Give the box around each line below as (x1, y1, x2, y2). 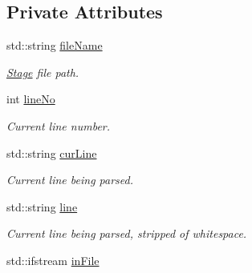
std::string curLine (6, 144, 97, 161)
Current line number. (6, 117, 111, 134)
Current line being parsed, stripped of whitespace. (6, 225, 247, 242)
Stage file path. (6, 63, 79, 80)
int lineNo (6, 90, 55, 107)
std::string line (6, 198, 78, 215)
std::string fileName (6, 37, 103, 54)
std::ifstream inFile (6, 251, 100, 268)
